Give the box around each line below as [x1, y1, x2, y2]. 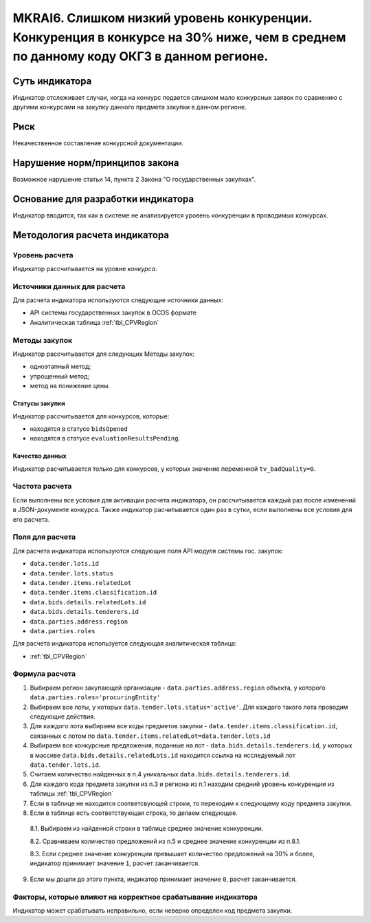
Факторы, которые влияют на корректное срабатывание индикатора [12, 892, 258, 902]
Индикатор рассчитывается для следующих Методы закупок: [12, 350, 195, 358]
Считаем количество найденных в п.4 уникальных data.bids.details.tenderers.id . [30, 770, 291, 778]
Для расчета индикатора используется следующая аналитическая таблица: [12, 639, 237, 648]
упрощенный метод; [30, 372, 90, 380]
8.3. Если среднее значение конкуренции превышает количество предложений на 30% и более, [30, 850, 315, 858]
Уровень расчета [12, 250, 74, 259]
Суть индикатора [12, 75, 92, 87]
